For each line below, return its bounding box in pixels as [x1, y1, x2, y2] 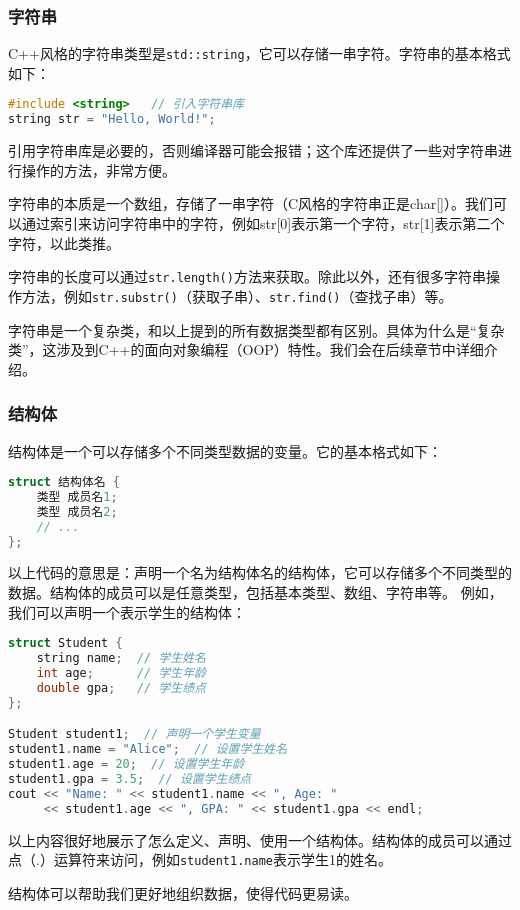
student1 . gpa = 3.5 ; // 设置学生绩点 [8, 771, 252, 786]
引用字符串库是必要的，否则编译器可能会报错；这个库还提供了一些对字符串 [8, 140, 498, 161]
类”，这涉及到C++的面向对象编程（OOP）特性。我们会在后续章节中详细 [8, 339, 484, 360]
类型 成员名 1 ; [36, 489, 118, 504]
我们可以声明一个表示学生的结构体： [8, 601, 246, 622]
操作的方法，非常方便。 [21, 159, 176, 180]
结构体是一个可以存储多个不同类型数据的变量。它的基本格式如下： [8, 440, 442, 461]
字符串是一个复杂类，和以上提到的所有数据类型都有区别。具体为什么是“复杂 [8, 319, 505, 340]
